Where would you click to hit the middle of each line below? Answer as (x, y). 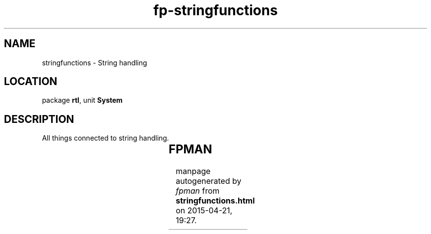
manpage (193, 171)
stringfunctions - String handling (94, 62)
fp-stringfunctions (215, 10)
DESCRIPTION (39, 119)
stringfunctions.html (215, 201)
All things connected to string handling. (106, 138)
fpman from (198, 191)
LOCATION (31, 82)
